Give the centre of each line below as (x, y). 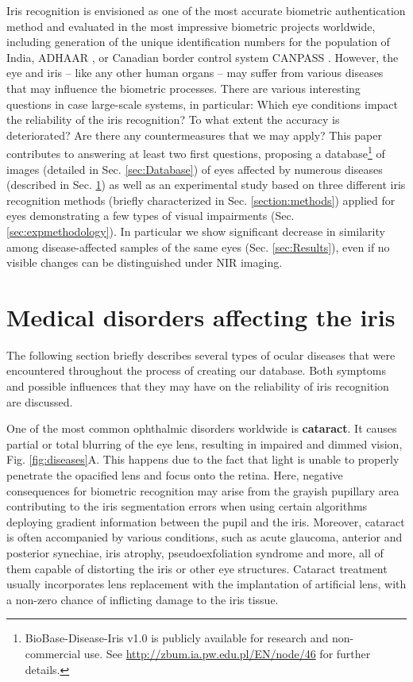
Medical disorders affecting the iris (201, 316)
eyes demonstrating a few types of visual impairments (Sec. (151, 216)
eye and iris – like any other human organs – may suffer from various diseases (195, 73)
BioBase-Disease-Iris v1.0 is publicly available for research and (177, 638)
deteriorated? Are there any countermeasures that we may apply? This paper (194, 135)
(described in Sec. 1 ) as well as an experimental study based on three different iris (206, 185)
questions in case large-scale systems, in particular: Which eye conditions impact (203, 104)
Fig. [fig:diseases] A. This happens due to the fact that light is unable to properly (203, 459)
